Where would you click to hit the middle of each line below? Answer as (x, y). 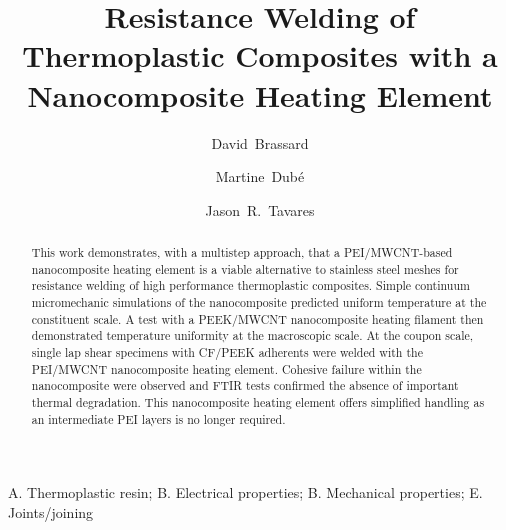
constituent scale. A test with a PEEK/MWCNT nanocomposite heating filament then (257, 318)
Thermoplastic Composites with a (260, 55)
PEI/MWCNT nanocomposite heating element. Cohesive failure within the (226, 368)
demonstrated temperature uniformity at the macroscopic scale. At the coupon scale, (252, 335)
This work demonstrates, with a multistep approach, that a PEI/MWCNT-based (242, 252)
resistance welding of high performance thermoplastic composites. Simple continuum (250, 285)
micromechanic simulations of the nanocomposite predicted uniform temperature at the (259, 302)
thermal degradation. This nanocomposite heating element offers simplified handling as (258, 401)
